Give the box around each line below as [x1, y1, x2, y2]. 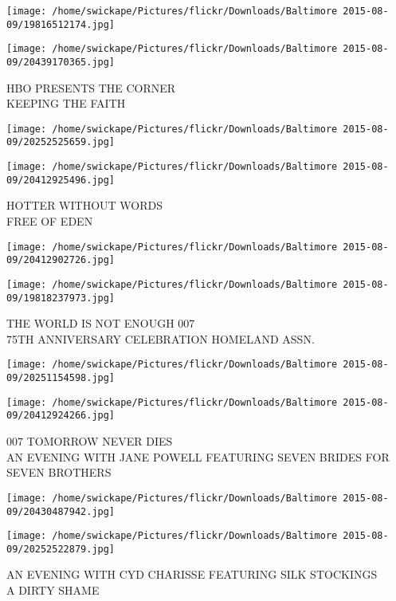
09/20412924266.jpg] [6, 410, 116, 422]
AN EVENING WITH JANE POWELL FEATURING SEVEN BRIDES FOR [6, 448, 390, 465]
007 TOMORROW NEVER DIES [6, 433, 173, 450]
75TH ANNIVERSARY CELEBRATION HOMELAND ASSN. [6, 330, 315, 347]
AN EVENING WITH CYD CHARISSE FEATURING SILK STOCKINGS [6, 566, 378, 583]
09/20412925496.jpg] [6, 174, 116, 186]
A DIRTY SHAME [6, 582, 100, 599]
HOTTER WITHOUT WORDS [6, 197, 163, 214]
